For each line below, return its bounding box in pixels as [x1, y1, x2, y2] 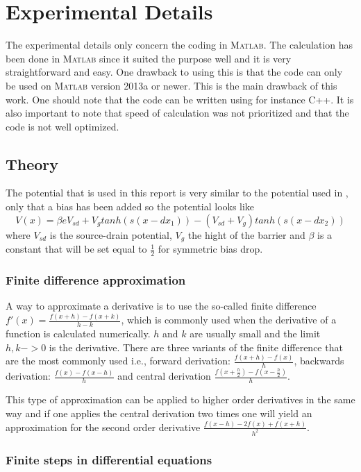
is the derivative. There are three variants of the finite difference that [49, 339, 343, 354]
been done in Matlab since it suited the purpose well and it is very [6, 51, 292, 65]
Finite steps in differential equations [6, 450, 212, 468]
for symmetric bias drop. [158, 242, 263, 256]
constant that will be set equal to [6, 242, 147, 256]
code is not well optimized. [6, 119, 119, 133]
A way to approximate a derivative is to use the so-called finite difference [6, 298, 317, 313]
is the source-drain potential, [49, 227, 172, 242]
